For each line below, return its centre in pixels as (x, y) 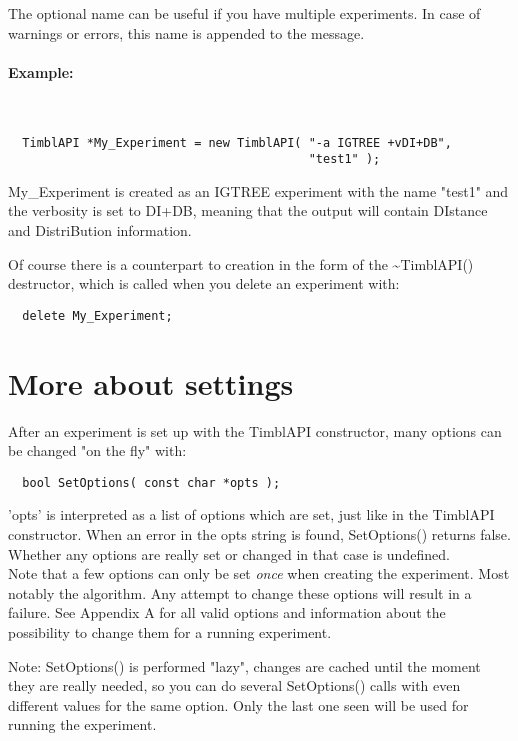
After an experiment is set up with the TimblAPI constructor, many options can (255, 430)
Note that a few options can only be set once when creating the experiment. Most (259, 573)
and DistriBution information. (100, 230)
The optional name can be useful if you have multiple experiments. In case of (244, 13)
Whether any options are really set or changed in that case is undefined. (229, 553)
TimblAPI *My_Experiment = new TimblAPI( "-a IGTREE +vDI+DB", (237, 142)
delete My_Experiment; (97, 315)
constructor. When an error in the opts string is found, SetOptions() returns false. (259, 534)
